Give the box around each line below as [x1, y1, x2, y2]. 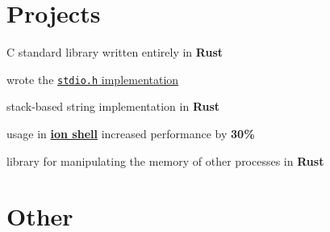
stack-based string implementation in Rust [6, 98, 220, 115]
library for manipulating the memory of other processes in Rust [6, 152, 324, 169]
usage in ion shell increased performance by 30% [6, 124, 255, 141]
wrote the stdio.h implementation [6, 70, 179, 87]
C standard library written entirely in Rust [6, 44, 223, 61]
